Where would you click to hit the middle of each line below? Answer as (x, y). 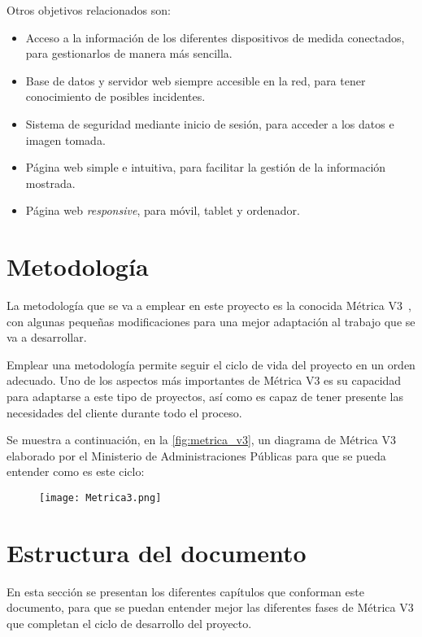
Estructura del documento (157, 552)
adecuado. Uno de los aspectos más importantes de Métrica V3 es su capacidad (204, 380)
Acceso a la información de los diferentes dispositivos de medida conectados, (215, 37)
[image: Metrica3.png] (100, 498)
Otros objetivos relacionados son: (89, 10)
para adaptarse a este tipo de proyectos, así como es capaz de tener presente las (205, 397)
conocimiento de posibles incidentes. (115, 96)
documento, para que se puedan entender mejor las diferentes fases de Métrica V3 (210, 607)
